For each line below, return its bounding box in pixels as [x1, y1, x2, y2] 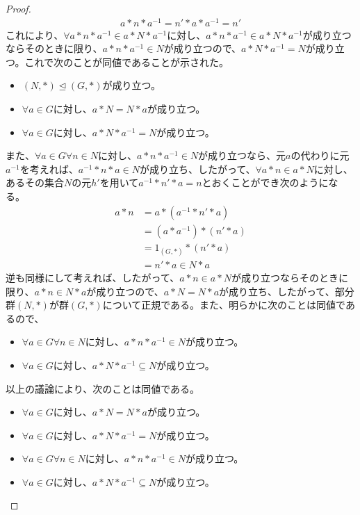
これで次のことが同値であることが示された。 [24, 54, 229, 69]
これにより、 [6, 27, 64, 42]
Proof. [6, 1, 31, 15]
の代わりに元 [291, 148, 350, 163]
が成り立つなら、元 [198, 148, 286, 163]
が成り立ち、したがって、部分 [219, 284, 354, 298]
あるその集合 [6, 175, 64, 190]
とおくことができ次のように [202, 175, 329, 190]
